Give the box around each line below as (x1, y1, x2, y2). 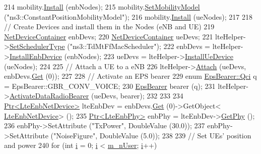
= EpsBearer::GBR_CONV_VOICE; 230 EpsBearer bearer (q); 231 (4, 80, 216, 91)
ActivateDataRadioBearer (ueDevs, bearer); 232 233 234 (9, 90, 183, 101)
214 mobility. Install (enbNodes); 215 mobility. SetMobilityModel (4, 2, 200, 12)
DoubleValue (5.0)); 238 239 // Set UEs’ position (99, 130, 251, 140)
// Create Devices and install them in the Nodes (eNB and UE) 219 (4, 21, 215, 32)
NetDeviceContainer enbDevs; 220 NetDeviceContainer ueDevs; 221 (4, 31, 213, 41)
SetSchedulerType (9, 41, 65, 52)
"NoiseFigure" (53, 130, 96, 140)
